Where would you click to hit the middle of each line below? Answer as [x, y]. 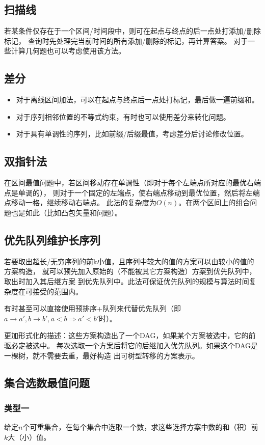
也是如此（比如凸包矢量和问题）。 [66, 212]
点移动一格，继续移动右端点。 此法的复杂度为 [80, 202]
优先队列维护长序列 [52, 240]
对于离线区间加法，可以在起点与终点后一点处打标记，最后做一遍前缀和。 [137, 100]
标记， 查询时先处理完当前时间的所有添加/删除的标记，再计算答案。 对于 [126, 40]
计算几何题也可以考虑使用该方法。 [68, 51]
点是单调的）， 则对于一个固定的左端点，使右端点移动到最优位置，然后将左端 [132, 192]
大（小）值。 [29, 437]
